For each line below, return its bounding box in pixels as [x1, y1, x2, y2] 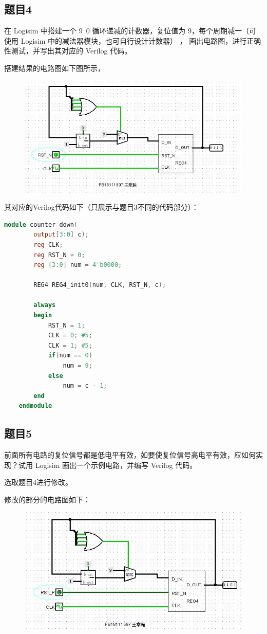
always [33, 301, 56, 309]
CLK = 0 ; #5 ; [48, 332, 92, 339]
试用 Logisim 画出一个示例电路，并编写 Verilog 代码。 [18, 459, 197, 470]
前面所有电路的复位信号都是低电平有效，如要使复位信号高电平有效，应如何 [4, 449, 256, 460]
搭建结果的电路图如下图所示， [4, 62, 105, 73]
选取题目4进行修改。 [4, 477, 72, 487]
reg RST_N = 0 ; [33, 251, 85, 259]
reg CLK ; [33, 241, 63, 248]
